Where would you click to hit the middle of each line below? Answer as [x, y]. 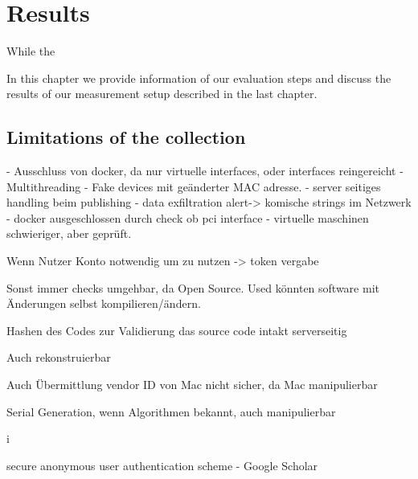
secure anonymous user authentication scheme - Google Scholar [162, 465]
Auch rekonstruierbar [59, 357]
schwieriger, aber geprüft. [69, 233]
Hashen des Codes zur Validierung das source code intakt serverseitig [177, 330]
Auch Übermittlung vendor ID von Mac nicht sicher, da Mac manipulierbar [192, 385]
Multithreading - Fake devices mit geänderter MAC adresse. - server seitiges [194, 186]
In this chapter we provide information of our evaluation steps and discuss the [199, 78]
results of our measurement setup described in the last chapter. [162, 94]
